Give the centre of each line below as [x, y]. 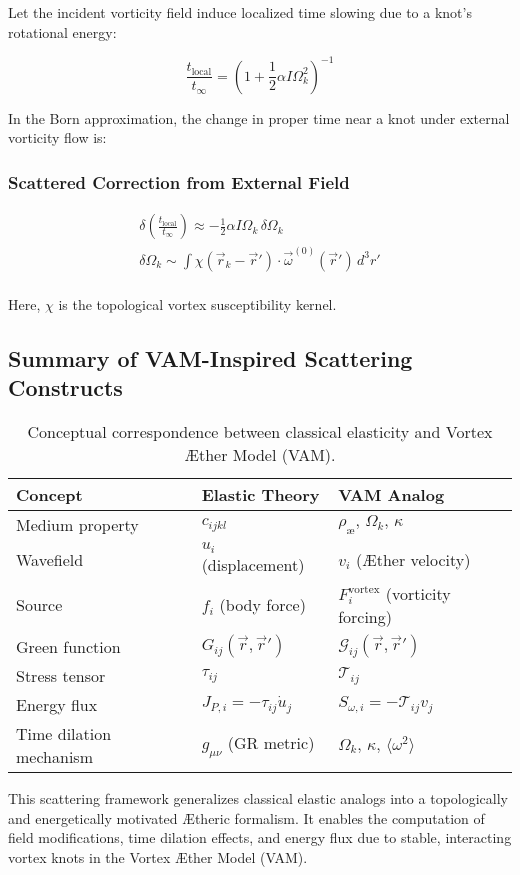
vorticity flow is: [57, 137]
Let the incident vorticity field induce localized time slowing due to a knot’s [240, 12]
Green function [68, 646]
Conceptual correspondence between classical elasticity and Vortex [260, 432]
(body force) [262, 605]
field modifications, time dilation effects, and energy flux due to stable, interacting [260, 837]
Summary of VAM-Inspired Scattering [210, 357]
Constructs [65, 387]
